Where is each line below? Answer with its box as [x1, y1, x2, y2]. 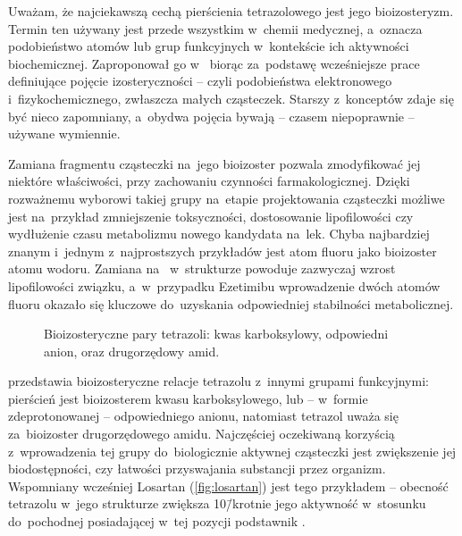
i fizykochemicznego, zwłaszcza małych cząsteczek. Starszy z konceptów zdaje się [8, 88, 454, 107]
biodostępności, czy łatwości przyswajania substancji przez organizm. [8, 459, 386, 478]
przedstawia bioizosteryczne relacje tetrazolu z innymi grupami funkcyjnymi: [8, 372, 429, 390]
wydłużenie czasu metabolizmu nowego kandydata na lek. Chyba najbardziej [8, 224, 430, 243]
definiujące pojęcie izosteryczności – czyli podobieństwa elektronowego [8, 71, 392, 90]
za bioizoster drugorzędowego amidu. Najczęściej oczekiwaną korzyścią [8, 424, 395, 443]
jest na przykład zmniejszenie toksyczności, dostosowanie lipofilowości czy [8, 206, 414, 225]
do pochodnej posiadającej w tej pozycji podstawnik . [8, 512, 306, 531]
